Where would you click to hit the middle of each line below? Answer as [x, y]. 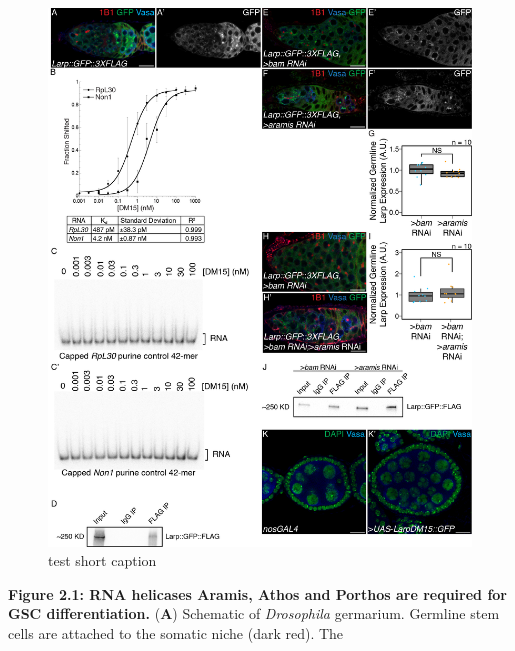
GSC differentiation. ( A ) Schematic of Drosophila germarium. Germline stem [254, 613]
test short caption [102, 560]
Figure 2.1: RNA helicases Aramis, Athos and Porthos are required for [257, 593]
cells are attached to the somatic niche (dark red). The [176, 633]
